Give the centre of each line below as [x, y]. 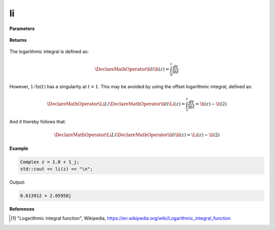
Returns [18, 40]
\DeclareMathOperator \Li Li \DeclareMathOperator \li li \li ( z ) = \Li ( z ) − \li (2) [137, 135]
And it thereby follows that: [38, 122]
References [22, 209]
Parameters [22, 29]
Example [19, 148]
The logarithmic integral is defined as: [49, 52]
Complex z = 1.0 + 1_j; [50, 162]
